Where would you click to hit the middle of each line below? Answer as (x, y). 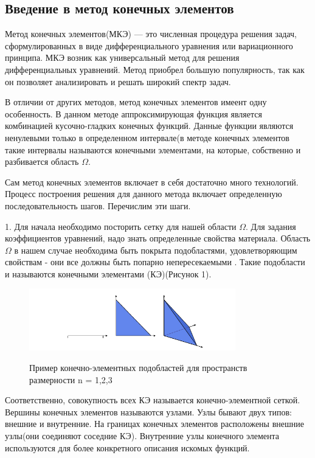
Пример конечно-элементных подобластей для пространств (138, 367)
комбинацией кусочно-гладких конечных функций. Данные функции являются (149, 126)
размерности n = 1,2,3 (71, 379)
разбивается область (42, 161)
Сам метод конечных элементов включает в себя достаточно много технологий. (152, 182)
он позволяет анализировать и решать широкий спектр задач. (118, 81)
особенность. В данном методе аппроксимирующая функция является (133, 113)
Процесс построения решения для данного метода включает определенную (144, 194)
